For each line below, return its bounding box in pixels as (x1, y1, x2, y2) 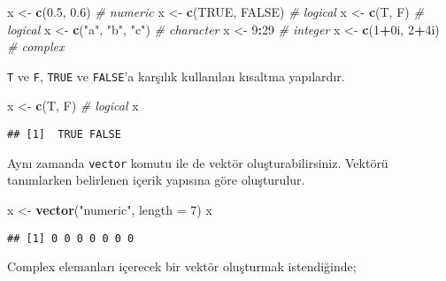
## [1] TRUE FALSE (7, 128, 121, 141)
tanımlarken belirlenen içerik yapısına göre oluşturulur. (7, 171, 305, 189)
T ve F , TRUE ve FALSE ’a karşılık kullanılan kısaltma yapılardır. (7, 66, 345, 85)
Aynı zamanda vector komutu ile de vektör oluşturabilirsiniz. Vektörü (7, 153, 388, 171)
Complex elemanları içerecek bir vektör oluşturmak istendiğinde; (7, 257, 357, 276)
